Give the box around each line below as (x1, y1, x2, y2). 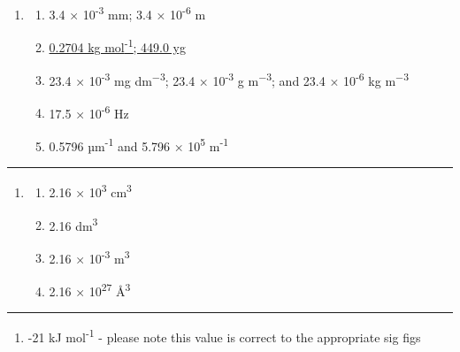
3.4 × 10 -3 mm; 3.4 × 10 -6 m (49, 3, 206, 23)
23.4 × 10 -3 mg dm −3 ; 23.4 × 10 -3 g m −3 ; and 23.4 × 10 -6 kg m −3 (49, 68, 409, 89)
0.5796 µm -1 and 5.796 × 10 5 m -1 (49, 134, 229, 155)
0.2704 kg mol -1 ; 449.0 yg (49, 35, 186, 56)
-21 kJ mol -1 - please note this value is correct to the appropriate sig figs (27, 325, 421, 346)
